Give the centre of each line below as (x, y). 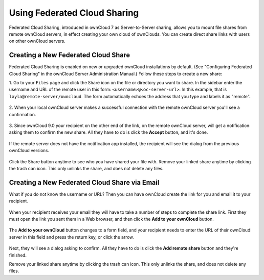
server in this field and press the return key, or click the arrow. (72, 237)
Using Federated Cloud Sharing (74, 13)
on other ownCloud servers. (37, 41)
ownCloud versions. (29, 151)
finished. (18, 255)
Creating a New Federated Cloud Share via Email (84, 182)
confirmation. (22, 114)
